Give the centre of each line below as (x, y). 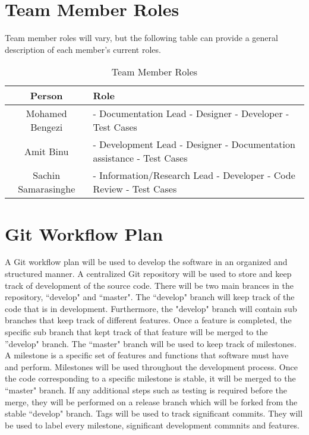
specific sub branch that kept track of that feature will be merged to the (136, 332)
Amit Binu (46, 151)
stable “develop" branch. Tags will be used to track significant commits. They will (154, 413)
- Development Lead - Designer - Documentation (194, 144)
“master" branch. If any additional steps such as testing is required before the (146, 390)
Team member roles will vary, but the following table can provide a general (141, 38)
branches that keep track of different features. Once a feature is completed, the (148, 320)
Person (46, 96)
